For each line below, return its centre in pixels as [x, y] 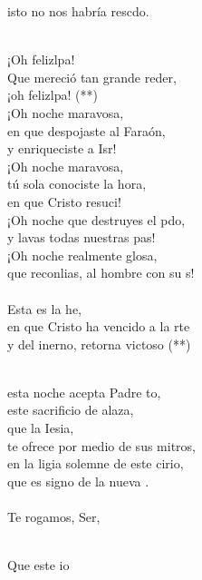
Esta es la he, [44, 308]
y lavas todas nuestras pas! [82, 237]
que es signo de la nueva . [78, 481]
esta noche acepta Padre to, [84, 392]
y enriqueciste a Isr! [62, 148]
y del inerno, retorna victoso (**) [99, 344]
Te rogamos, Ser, [54, 517]
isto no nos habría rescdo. [78, 11]
